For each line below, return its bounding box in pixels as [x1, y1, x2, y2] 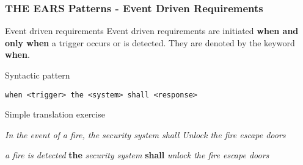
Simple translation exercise [5, 108, 105, 121]
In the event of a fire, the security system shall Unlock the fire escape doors [5, 128, 286, 141]
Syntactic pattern [5, 69, 70, 81]
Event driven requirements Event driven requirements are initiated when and [5, 24, 299, 37]
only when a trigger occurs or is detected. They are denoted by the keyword [5, 36, 295, 49]
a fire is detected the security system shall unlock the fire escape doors [5, 149, 269, 161]
